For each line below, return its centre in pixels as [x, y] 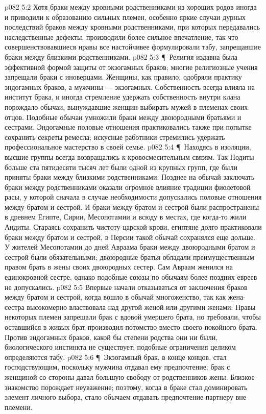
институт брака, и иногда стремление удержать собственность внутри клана [123, 97]
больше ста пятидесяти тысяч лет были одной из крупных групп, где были [121, 167]
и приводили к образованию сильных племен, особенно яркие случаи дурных [125, 17]
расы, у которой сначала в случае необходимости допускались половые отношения [133, 197]
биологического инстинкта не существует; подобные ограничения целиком [120, 347]
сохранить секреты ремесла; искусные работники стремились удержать [115, 137]
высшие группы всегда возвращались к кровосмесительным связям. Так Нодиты [129, 156]
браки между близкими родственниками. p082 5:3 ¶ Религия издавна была [121, 56]
